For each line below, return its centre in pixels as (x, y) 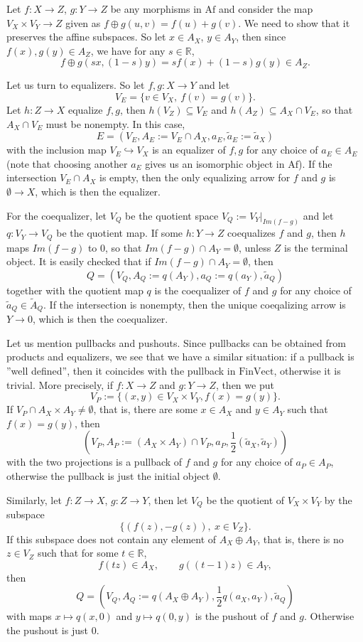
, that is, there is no (300, 539)
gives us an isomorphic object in (215, 163)
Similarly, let (34, 499)
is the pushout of (232, 616)
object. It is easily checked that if (79, 261)
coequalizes (251, 233)
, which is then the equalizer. (98, 191)
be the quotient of (245, 499)
